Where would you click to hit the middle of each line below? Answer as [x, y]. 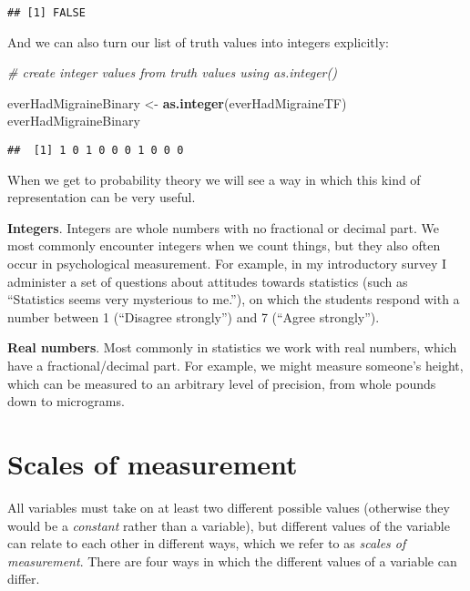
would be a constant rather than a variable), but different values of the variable [229, 525]
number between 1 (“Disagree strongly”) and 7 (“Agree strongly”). [194, 316]
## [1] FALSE [46, 13]
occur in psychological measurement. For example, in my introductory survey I [227, 264]
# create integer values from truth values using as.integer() [172, 72]
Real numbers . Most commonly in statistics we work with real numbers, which [232, 347]
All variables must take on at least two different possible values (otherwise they [229, 507]
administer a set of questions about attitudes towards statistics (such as [208, 281]
